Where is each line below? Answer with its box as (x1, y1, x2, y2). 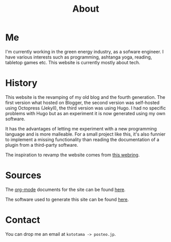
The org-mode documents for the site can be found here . (5, 186, 126, 193)
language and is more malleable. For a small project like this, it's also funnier (5, 131, 166, 137)
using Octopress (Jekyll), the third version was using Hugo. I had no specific (5, 105, 166, 111)
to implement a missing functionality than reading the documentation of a (5, 136, 160, 143)
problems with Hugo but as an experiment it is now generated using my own (5, 110, 166, 116)
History (5, 77, 38, 89)
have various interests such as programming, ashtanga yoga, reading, (5, 54, 152, 60)
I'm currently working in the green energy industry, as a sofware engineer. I (5, 48, 164, 55)
